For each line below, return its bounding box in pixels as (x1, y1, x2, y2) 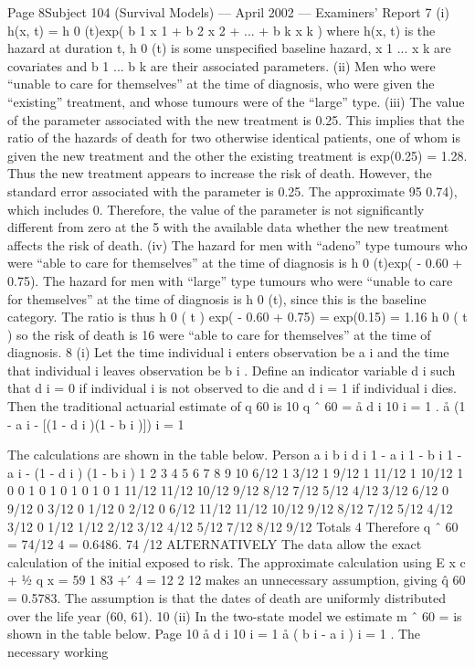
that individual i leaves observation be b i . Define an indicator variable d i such (7, 360, 456, 379)
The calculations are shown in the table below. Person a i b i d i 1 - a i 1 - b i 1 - (7, 445, 462, 464)
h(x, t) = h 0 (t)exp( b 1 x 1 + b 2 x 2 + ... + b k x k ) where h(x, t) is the (7, 20, 436, 39)
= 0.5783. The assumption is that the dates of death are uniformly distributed (7, 588, 447, 607)
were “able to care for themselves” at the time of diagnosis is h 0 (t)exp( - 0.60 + (7, 253, 463, 272)
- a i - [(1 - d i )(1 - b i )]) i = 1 (7, 414, 185, 433)
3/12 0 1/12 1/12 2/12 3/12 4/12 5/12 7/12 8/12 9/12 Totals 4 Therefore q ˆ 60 (7, 516, 459, 535)
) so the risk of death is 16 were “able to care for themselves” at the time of (7, 324, 431, 344)
